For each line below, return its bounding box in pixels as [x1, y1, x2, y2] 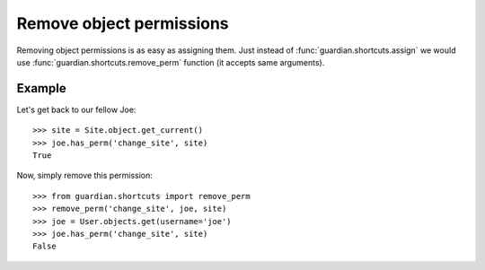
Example [16, 81, 66, 96]
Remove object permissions [16, 13, 229, 33]
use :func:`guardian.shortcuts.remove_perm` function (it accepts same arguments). [16, 57, 325, 67]
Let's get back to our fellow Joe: [16, 104, 137, 115]
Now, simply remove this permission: [16, 170, 153, 181]
